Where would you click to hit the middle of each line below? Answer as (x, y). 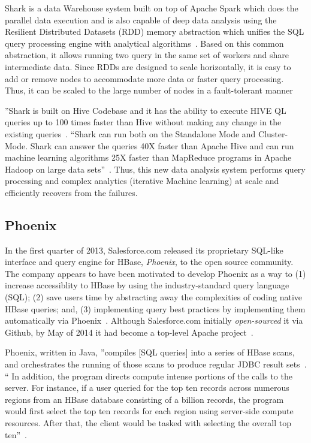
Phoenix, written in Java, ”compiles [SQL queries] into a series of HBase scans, (150, 352)
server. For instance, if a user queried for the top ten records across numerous (147, 388)
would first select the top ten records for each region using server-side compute (149, 411)
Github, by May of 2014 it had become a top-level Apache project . (129, 332)
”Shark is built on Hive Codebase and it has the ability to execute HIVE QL (146, 110)
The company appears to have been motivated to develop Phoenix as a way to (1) (155, 273)
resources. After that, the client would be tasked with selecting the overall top (148, 423)
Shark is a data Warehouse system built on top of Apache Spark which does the (152, 8)
